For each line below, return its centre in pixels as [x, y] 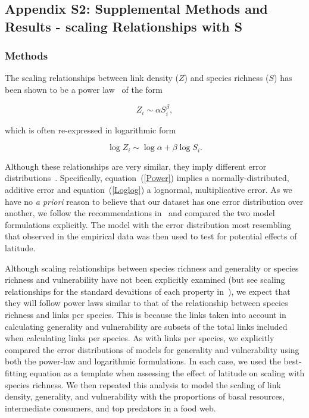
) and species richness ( [227, 78]
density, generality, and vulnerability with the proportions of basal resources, [145, 396]
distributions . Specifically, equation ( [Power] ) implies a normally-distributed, [147, 178]
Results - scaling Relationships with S [124, 26]
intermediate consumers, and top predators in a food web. [110, 408]
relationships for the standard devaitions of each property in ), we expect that [148, 291]
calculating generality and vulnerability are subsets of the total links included [146, 326]
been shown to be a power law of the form [84, 89]
